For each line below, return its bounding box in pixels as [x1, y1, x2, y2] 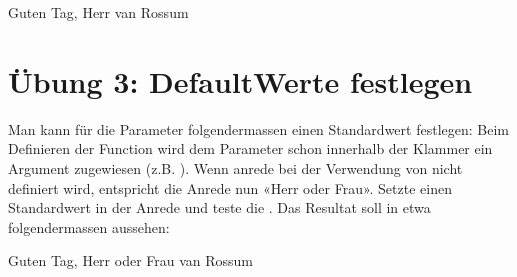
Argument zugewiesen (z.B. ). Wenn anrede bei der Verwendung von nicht [8, 157, 463, 178]
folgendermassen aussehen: [8, 216, 170, 237]
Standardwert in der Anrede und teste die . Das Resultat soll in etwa [8, 197, 431, 218]
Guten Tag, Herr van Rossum [8, 2, 189, 22]
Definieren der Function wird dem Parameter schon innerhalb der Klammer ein [8, 138, 493, 159]
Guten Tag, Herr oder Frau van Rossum [8, 250, 254, 271]
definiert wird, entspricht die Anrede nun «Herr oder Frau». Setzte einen [8, 177, 452, 198]
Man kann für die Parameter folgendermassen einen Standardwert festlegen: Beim [8, 118, 509, 139]
